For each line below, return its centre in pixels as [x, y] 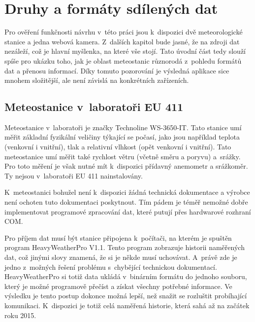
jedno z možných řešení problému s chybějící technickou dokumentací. [111, 267]
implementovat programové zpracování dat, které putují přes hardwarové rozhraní [128, 211]
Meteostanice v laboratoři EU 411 [94, 107]
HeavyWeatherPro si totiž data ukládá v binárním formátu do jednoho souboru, [126, 276]
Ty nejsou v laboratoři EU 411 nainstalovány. [74, 175]
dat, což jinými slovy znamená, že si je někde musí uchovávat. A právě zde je [121, 257]
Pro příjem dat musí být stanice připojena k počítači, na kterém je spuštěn [118, 237]
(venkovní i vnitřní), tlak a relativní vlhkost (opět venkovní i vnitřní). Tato [118, 147]
